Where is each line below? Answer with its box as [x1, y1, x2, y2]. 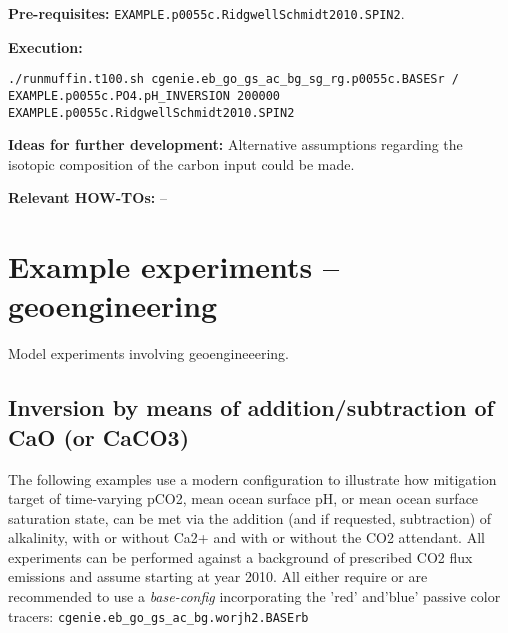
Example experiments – [8, 246, 340, 287]
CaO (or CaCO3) [8, 421, 190, 452]
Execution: [8, 36, 83, 57]
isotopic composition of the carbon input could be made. [8, 153, 355, 174]
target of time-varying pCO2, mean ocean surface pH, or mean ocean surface [8, 488, 479, 509]
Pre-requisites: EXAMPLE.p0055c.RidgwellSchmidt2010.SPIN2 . [8, 3, 405, 23]
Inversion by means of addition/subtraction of [8, 392, 494, 423]
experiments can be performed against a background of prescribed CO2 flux [8, 546, 473, 567]
